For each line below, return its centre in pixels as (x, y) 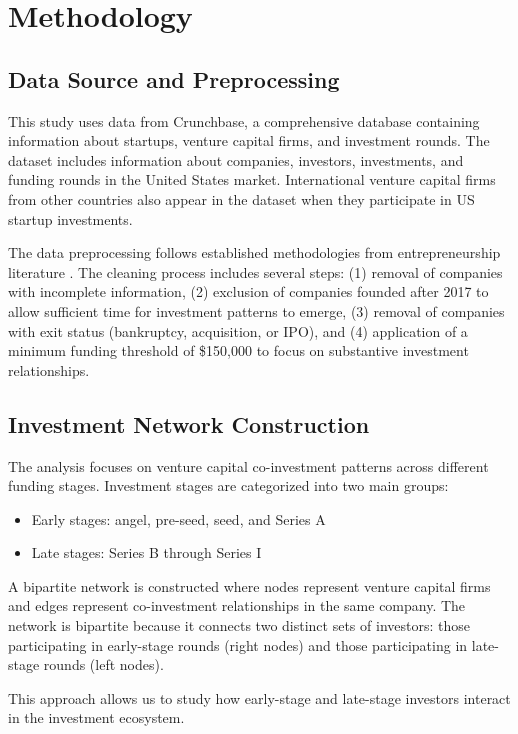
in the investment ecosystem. (96, 717)
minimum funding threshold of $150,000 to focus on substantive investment (238, 350)
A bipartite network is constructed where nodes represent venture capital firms (249, 585)
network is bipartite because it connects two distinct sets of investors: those (239, 625)
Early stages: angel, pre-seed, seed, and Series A (178, 518)
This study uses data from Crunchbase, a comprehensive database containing (244, 120)
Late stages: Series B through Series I (146, 552)
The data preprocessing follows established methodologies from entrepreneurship (254, 252)
